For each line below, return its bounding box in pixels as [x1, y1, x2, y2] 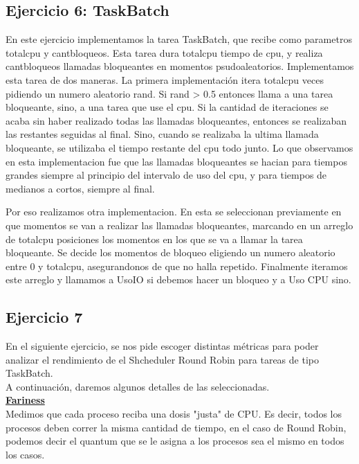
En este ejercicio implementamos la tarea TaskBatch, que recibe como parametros [6, 32, 352, 46]
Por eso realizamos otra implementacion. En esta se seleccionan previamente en [6, 204, 342, 219]
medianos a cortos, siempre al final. [6, 181, 155, 195]
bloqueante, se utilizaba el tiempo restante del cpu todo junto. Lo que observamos [6, 140, 353, 154]
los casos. [6, 447, 45, 461]
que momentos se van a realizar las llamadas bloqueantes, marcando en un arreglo [6, 217, 353, 232]
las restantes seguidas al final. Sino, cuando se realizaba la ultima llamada [6, 127, 319, 141]
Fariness [6, 393, 45, 407]
